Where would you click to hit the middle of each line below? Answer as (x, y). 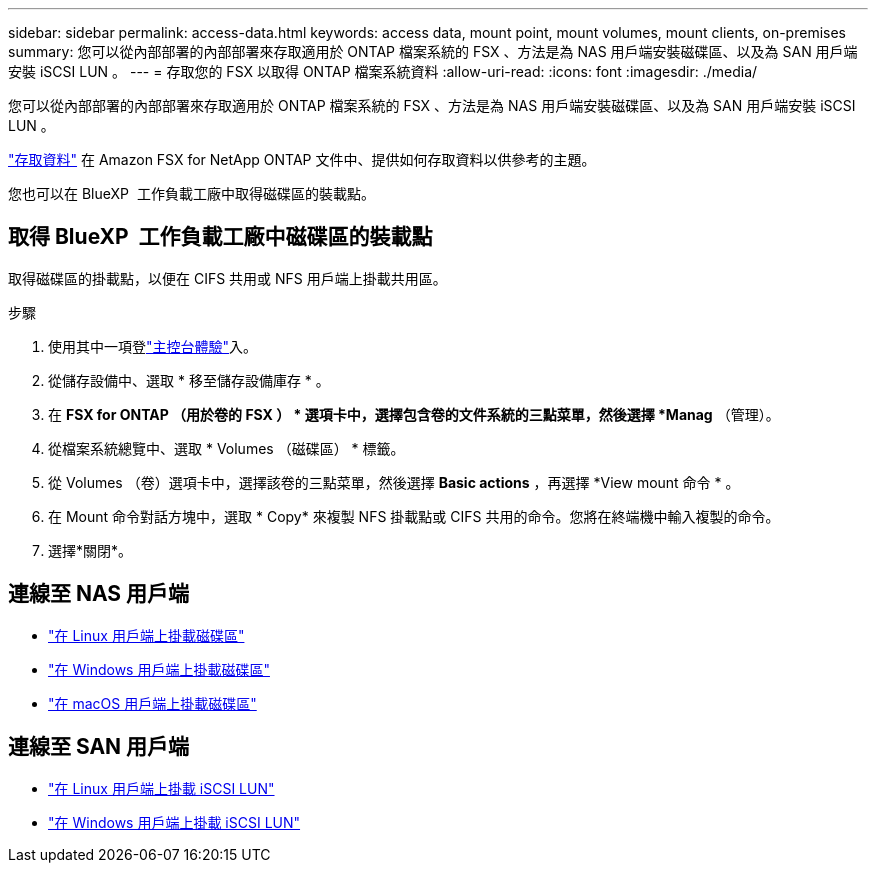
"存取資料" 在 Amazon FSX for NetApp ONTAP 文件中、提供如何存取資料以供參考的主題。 (302, 159)
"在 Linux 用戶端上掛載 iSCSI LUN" (161, 788)
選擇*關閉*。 (90, 550)
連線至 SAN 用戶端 (99, 747)
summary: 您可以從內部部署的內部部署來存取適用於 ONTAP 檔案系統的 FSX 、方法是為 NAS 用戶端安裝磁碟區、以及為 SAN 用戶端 (433, 51)
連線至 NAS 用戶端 (99, 594)
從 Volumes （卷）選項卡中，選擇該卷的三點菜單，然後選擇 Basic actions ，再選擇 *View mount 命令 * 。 (394, 482)
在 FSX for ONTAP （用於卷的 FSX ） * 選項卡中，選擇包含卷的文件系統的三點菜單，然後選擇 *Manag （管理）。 (414, 414)
